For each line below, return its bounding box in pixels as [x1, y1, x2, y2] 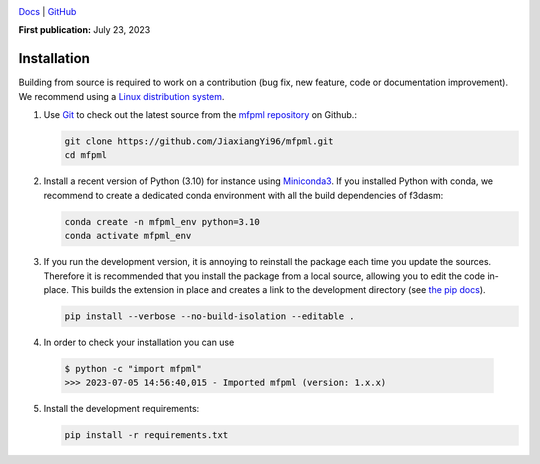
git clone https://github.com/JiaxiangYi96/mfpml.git [64, 136, 334, 147]
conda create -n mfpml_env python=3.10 [64, 216, 260, 227]
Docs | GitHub [18, 6, 77, 17]
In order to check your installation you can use [43, 336, 235, 348]
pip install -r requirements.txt [64, 430, 229, 441]
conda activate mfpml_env [64, 230, 192, 242]
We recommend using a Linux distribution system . [18, 90, 225, 102]
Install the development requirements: [43, 403, 200, 415]
